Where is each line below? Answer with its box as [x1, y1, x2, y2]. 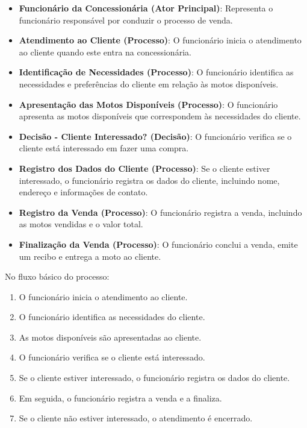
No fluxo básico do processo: [5, 270, 110, 283]
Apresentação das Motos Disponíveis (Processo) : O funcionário [19, 98, 278, 110]
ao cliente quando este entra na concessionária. [19, 45, 191, 58]
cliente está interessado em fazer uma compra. [19, 142, 189, 154]
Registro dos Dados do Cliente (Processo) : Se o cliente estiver [19, 162, 270, 174]
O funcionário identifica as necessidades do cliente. [19, 310, 205, 323]
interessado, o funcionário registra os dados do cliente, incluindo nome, [19, 174, 280, 186]
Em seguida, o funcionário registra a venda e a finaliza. [19, 391, 222, 404]
